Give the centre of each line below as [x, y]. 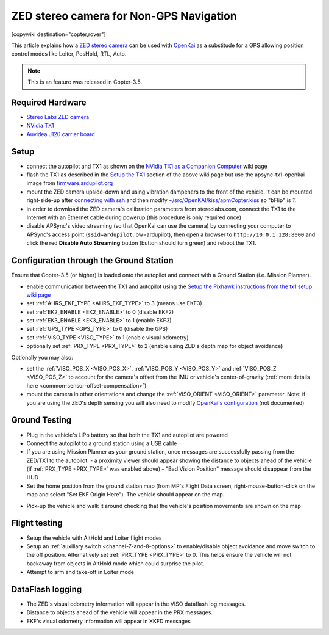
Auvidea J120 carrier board [61, 134]
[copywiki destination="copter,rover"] [58, 34]
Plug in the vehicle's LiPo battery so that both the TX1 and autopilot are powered [127, 435]
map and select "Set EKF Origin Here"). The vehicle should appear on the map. [126, 495]
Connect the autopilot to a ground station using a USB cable [102, 443]
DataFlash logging [47, 589]
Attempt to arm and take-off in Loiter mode [80, 572]
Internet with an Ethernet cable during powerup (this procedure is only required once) [134, 217]
